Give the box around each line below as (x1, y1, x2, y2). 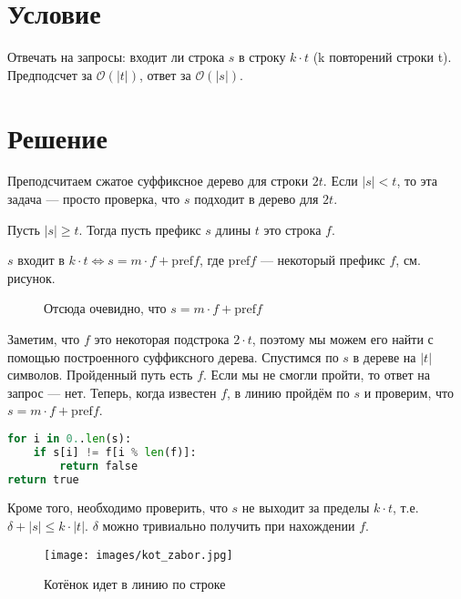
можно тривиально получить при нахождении (102, 516, 355, 535)
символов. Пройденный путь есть (7, 365, 193, 384)
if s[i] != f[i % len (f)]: (33, 445, 197, 459)
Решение (7, 118, 108, 156)
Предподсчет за (7, 65, 93, 84)
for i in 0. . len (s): (7, 431, 132, 445)
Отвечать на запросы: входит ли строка (7, 47, 225, 66)
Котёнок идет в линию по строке (44, 574, 226, 594)
